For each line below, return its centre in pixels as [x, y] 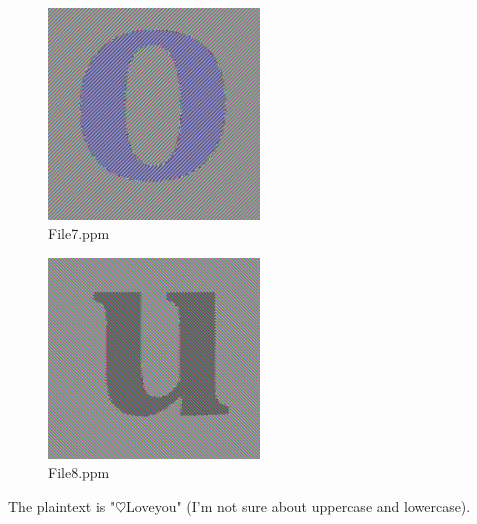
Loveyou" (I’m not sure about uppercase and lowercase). [298, 505]
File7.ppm [79, 233]
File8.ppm [79, 472]
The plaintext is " [62, 505]
